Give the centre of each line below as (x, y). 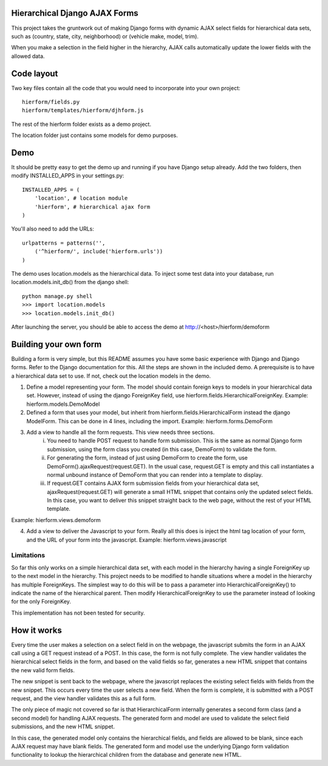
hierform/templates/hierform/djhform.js (83, 110)
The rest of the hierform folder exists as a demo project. (81, 124)
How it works (36, 630)
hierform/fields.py (51, 102)
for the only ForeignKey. (41, 602)
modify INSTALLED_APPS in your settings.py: (68, 176)
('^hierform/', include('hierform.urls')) (99, 252)
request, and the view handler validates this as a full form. (84, 698)
